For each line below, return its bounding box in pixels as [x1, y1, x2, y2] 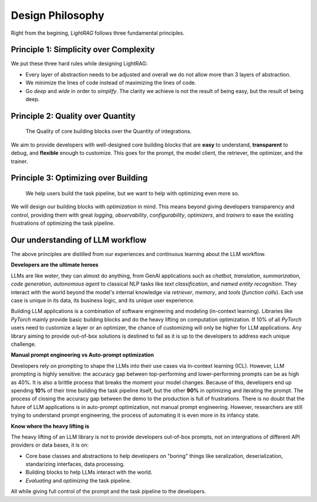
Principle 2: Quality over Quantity [11, 111, 136, 121]
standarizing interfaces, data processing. [25, 461, 125, 468]
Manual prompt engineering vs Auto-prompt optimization [11, 351, 154, 358]
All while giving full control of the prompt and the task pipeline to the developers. [11, 488, 207, 495]
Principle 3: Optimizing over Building [11, 173, 148, 183]
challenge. [11, 340, 36, 347]
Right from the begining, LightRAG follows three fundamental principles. [11, 29, 185, 36]
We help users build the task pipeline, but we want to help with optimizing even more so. [25, 190, 240, 197]
